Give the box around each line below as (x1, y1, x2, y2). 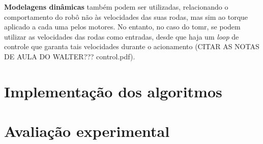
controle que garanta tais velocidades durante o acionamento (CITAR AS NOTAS (4, 41, 259, 52)
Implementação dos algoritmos (4, 81, 222, 101)
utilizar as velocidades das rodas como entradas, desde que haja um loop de (4, 31, 239, 42)
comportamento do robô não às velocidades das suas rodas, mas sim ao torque (4, 11, 248, 22)
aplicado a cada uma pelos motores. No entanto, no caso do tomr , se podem (4, 21, 241, 32)
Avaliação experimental (4, 121, 170, 141)
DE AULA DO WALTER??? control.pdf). (4, 51, 135, 61)
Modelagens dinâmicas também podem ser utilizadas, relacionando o (4, 2, 228, 12)
